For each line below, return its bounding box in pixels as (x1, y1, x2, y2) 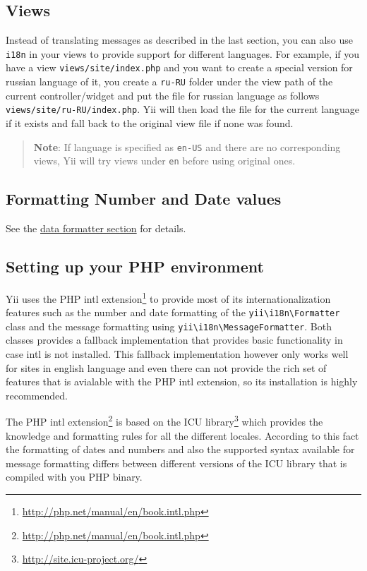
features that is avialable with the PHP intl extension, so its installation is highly (6, 374, 358, 389)
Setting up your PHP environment (6, 256, 264, 277)
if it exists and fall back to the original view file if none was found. (6, 116, 294, 131)
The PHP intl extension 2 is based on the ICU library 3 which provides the (6, 412, 323, 429)
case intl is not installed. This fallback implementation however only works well (6, 347, 349, 361)
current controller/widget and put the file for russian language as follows (6, 88, 320, 102)
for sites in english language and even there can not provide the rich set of (6, 360, 327, 375)
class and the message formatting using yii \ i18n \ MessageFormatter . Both (6, 318, 332, 333)
